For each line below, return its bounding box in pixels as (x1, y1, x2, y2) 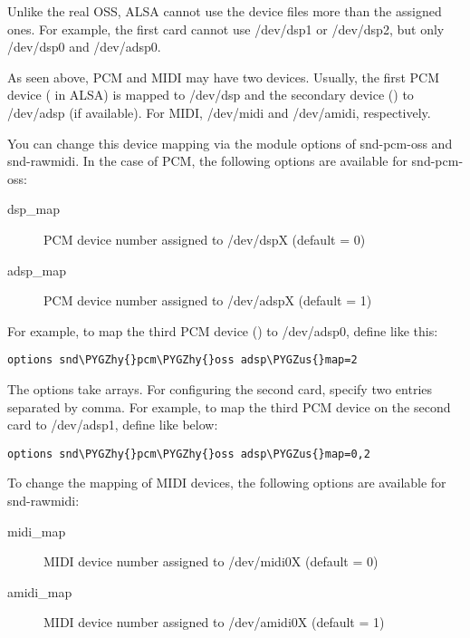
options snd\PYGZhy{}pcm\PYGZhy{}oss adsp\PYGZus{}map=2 (7, 353, 358, 367)
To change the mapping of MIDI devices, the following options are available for (7, 473, 446, 492)
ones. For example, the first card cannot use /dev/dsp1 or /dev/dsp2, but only (7, 19, 445, 38)
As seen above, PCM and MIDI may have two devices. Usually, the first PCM (7, 67, 439, 86)
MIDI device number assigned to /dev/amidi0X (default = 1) (43, 613, 385, 632)
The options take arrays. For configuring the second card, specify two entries (7, 379, 433, 398)
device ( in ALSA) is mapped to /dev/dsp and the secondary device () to (7, 85, 414, 104)
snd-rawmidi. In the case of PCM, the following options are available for (7, 151, 408, 170)
